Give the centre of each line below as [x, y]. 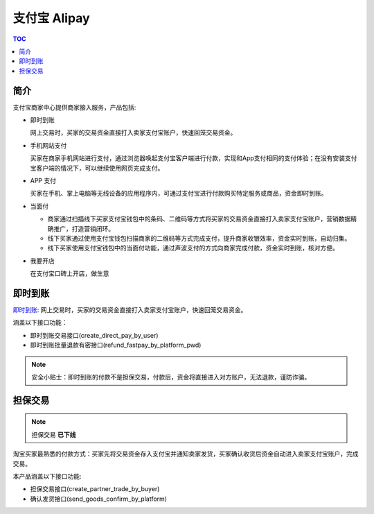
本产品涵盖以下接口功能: [47, 476]
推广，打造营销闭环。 [83, 228]
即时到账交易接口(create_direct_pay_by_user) [94, 335]
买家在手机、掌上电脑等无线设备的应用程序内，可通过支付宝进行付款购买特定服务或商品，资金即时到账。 [179, 194]
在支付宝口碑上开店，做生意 [70, 273]
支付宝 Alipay [51, 18]
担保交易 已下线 [54, 434]
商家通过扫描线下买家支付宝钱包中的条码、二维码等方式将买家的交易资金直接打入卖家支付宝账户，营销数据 [199, 219]
